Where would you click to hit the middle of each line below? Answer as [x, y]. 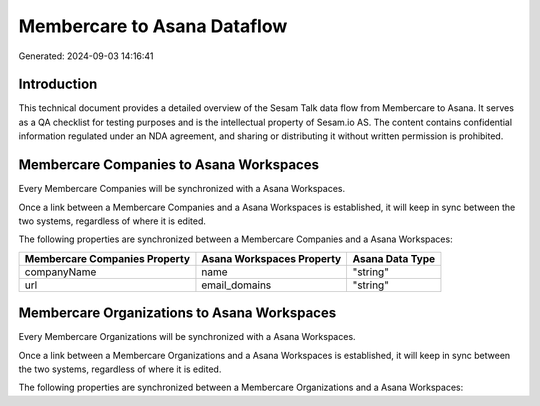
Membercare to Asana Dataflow [153, 26]
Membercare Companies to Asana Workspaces [169, 165]
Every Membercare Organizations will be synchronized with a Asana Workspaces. [187, 337]
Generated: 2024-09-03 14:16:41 [86, 56]
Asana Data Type [394, 258]
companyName [60, 272]
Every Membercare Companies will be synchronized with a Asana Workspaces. [182, 189]
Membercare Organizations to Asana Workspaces [177, 313]
